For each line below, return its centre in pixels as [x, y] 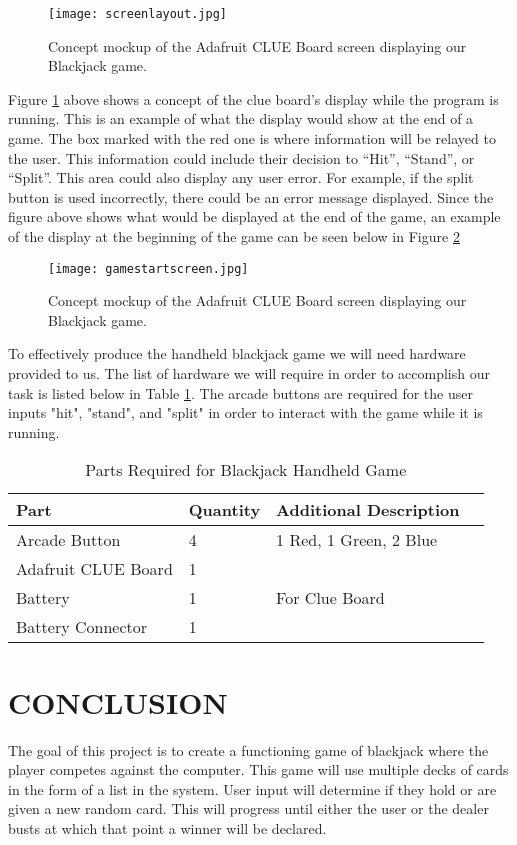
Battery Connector [81, 627]
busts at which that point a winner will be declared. [167, 827]
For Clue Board [330, 598]
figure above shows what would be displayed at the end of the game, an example [254, 216]
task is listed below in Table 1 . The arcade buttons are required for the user [240, 392]
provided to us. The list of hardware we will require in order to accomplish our [249, 373]
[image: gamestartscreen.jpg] [148, 268]
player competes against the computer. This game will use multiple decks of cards [258, 769]
